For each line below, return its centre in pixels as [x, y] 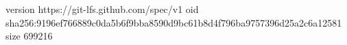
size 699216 [29, 36]
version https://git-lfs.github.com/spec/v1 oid [102, 9]
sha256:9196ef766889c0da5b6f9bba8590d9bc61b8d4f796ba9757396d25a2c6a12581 [174, 22]
